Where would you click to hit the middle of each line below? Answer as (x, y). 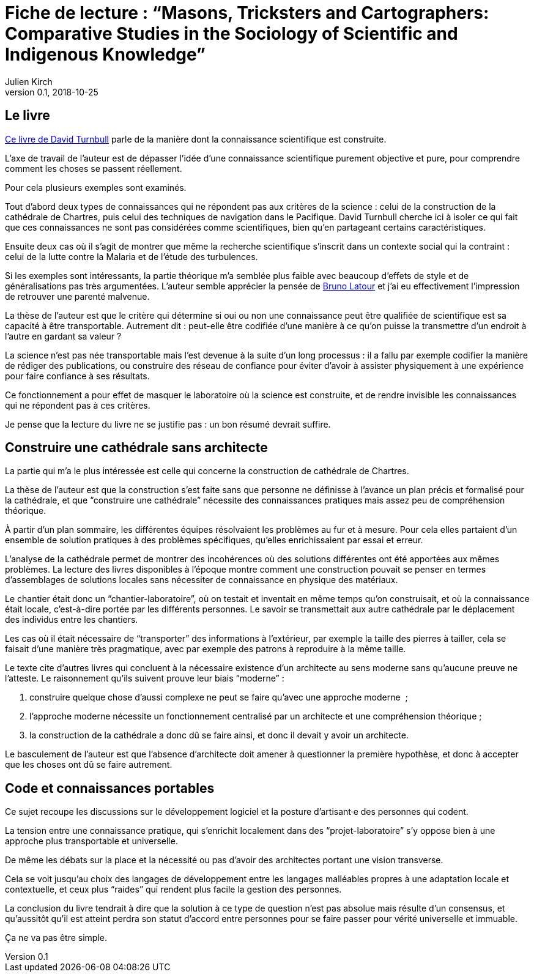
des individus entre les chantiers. (72, 620)
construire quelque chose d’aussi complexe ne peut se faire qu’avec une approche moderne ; (219, 697)
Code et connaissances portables (110, 788)
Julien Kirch (29, 81)
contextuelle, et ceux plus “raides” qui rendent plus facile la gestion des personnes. (173, 890)
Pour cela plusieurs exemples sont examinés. (96, 187)
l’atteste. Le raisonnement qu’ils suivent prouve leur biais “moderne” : (145, 678)
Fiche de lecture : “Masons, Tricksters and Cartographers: (247, 13)
